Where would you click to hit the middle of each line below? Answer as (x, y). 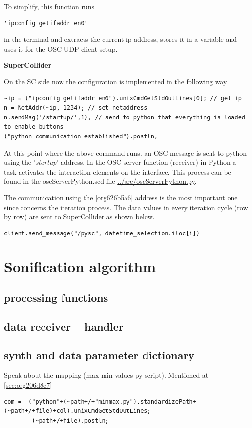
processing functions (56, 298)
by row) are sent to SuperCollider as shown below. (79, 217)
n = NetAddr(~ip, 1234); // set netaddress (76, 108)
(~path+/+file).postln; (70, 420)
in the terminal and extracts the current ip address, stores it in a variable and (121, 39)
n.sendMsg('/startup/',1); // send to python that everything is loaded (125, 117)
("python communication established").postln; (81, 136)
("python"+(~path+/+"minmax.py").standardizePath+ (112, 401)
